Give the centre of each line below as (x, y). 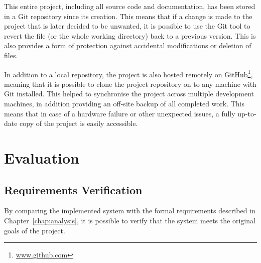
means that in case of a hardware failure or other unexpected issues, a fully (120, 113)
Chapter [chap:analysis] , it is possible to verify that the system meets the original (130, 220)
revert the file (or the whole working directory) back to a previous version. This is (130, 35)
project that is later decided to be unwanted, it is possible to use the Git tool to (127, 26)
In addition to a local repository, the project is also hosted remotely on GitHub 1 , (128, 73)
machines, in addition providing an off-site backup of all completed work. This (124, 103)
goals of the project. (35, 230)
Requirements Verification (73, 189)
